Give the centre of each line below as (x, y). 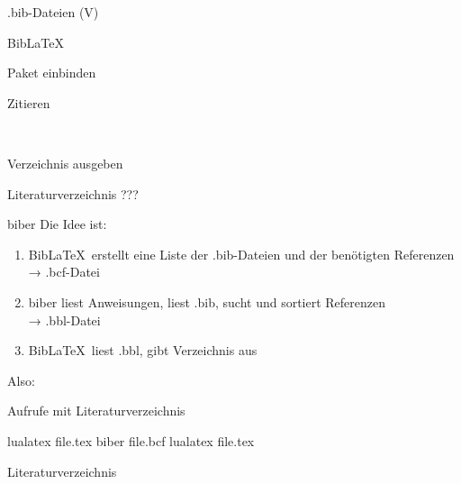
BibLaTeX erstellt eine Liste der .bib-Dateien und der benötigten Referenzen (241, 254)
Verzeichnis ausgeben (65, 163)
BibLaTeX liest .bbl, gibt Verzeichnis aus (143, 350)
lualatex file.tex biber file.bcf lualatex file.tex (131, 440)
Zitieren (29, 102)
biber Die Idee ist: (57, 224)
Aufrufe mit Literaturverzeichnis (96, 411)
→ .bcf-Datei (64, 272)
